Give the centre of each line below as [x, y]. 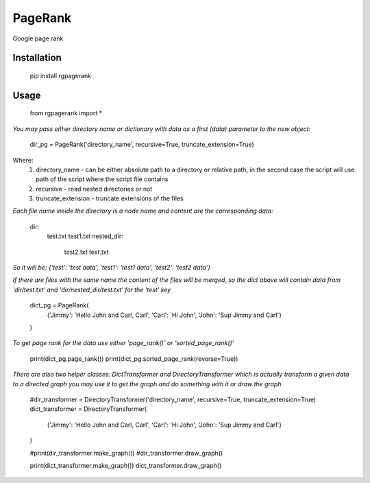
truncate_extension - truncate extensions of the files [110, 198]
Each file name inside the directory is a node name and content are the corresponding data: [143, 211]
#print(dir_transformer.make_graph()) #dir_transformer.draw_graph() [126, 453]
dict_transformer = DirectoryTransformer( [88, 409]
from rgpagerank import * [66, 113]
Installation [37, 58]
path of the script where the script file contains [102, 179]
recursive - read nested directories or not [94, 189]
